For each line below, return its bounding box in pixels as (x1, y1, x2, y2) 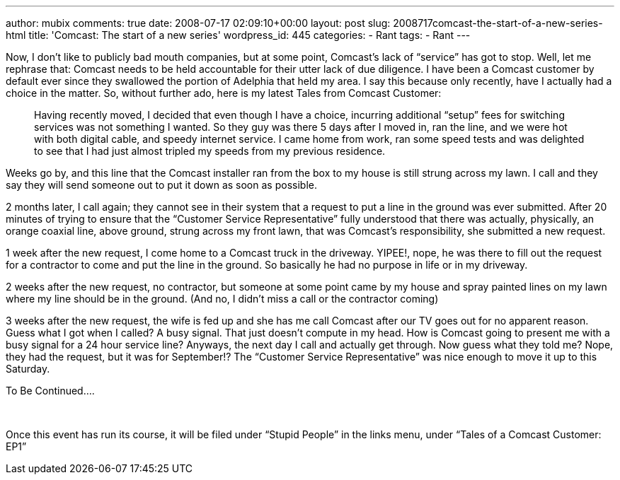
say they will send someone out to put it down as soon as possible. (6, 179, 317, 191)
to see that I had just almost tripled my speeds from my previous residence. (34, 145, 386, 157)
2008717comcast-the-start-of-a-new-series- (393, 17, 603, 29)
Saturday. (6, 363, 50, 375)
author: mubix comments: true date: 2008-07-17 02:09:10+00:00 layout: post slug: (6, 17, 391, 29)
